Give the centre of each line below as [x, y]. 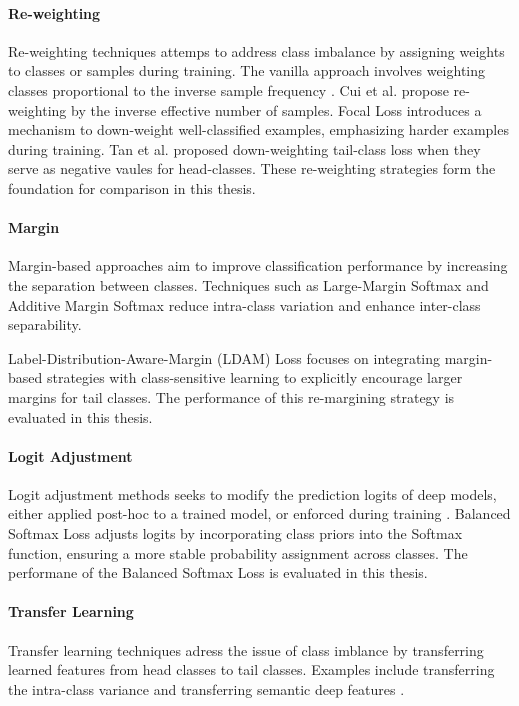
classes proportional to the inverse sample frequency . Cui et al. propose [228, 89]
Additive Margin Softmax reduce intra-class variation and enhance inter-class [244, 304]
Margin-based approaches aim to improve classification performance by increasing [258, 265]
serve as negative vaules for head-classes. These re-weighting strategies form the [252, 168]
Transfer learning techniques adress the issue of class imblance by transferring [246, 649]
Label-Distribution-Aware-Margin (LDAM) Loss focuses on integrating [224, 357]
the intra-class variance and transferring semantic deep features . [206, 688]
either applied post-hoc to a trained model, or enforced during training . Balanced [259, 513]
